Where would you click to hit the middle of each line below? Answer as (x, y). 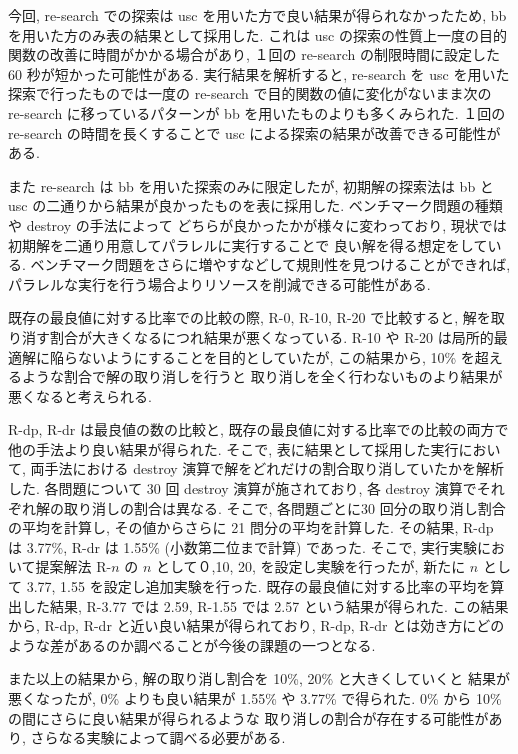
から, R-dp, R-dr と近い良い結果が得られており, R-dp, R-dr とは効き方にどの (256, 625)
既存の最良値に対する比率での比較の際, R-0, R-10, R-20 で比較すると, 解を (249, 317)
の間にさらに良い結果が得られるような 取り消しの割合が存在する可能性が (248, 717)
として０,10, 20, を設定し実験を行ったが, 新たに (311, 566)
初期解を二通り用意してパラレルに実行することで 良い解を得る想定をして (248, 244)
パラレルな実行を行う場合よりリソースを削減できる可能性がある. (219, 283)
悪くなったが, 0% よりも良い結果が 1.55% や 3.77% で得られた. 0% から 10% (255, 698)
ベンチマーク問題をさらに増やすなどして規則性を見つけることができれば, (270, 264)
